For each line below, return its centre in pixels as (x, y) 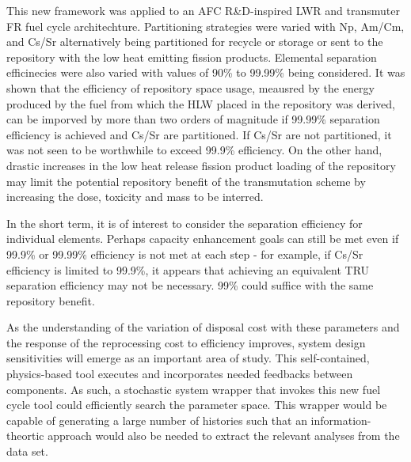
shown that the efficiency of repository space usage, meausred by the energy (190, 87)
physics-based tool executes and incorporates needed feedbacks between (180, 374)
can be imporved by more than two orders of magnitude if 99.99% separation (193, 119)
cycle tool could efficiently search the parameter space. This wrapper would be (197, 405)
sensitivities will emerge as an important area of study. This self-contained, (188, 358)
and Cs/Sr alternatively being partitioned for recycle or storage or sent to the (195, 42)
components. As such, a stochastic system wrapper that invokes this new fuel (194, 389)
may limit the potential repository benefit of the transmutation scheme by (186, 181)
